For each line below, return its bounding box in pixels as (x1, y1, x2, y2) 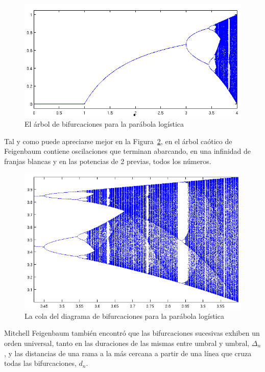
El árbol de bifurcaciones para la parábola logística (25, 119, 184, 129)
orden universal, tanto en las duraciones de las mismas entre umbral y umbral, (4, 338, 250, 348)
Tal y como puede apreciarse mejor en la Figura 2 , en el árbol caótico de (4, 135, 232, 146)
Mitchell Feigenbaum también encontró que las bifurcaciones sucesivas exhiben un (4, 328, 260, 338)
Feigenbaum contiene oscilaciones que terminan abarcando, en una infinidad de (4, 146, 251, 156)
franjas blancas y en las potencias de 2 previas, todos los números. (4, 155, 211, 166)
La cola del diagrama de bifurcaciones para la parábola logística (25, 310, 224, 321)
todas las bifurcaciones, (4, 358, 77, 368)
